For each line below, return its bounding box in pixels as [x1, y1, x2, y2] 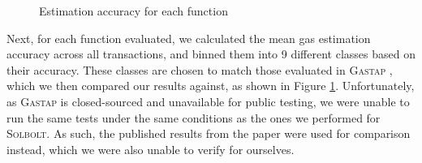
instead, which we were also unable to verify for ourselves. [6, 140, 295, 157]
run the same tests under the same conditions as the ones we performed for [6, 109, 381, 126]
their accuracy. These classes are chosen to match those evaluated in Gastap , [6, 61, 393, 78]
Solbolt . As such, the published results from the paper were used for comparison [6, 125, 411, 142]
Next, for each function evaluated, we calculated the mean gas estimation [6, 29, 371, 46]
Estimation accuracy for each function [39, 2, 228, 19]
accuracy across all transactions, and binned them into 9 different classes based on [6, 45, 416, 62]
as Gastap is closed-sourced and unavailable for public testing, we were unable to [6, 92, 410, 109]
